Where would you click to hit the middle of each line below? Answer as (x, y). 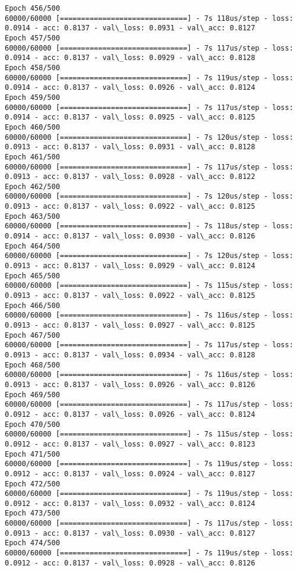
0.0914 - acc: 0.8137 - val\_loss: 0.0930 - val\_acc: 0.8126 (130, 236)
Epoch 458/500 (33, 67)
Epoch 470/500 (33, 424)
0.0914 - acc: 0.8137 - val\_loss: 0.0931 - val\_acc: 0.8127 (130, 28)
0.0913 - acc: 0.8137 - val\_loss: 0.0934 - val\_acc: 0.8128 (130, 355)
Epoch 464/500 (33, 246)
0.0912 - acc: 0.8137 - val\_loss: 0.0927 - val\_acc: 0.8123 (130, 444)
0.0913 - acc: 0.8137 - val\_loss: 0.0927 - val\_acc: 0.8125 (130, 325)
